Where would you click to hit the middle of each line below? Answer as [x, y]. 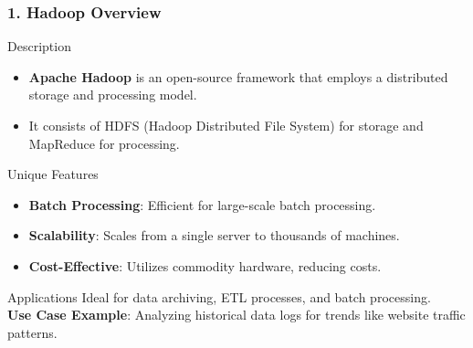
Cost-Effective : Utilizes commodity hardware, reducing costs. [205, 265]
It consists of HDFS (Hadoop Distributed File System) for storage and [226, 125]
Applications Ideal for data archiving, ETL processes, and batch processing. [219, 296]
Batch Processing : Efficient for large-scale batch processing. [202, 204]
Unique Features [53, 174]
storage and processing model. [113, 95]
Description [39, 46]
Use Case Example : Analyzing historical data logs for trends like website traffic [236, 315]
